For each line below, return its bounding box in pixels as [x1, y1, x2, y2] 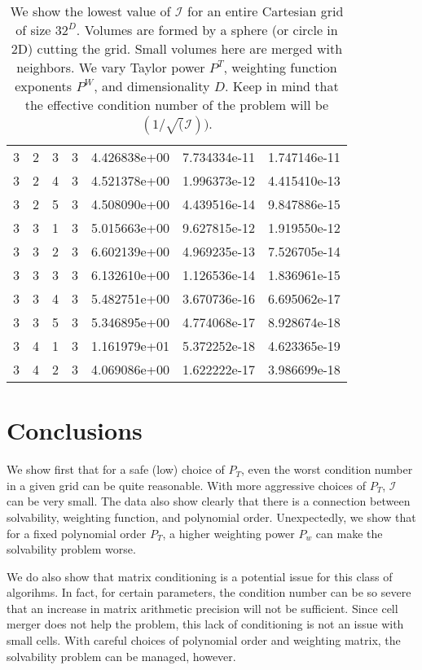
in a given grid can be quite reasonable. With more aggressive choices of [7, 476, 367, 493]
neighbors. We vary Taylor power [16, 58, 205, 77]
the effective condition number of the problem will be [24, 95, 329, 114]
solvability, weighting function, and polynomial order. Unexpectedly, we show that [7, 508, 416, 525]
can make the [315, 524, 383, 541]
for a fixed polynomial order [7, 524, 147, 541]
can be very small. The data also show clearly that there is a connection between [7, 493, 411, 510]
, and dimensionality [94, 77, 210, 95]
